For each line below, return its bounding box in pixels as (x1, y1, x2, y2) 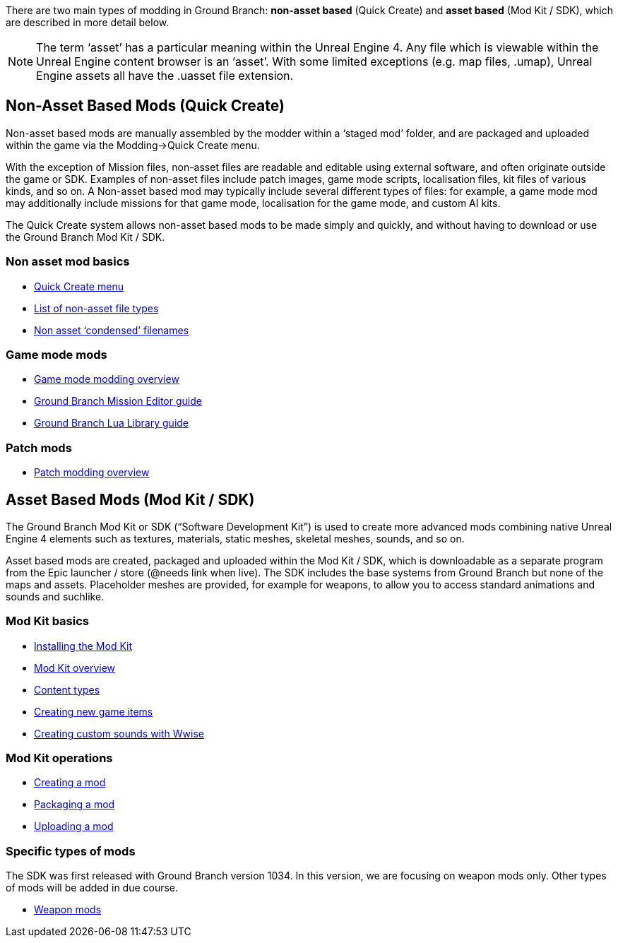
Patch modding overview (34, 466, 150, 479)
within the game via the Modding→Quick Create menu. (6, 138, 260, 151)
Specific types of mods (6, 843, 136, 858)
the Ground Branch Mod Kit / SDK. (6, 230, 165, 243)
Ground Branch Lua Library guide (34, 417, 189, 429)
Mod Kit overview (34, 661, 116, 674)
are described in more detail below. (6, 16, 170, 28)
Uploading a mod (34, 820, 114, 833)
